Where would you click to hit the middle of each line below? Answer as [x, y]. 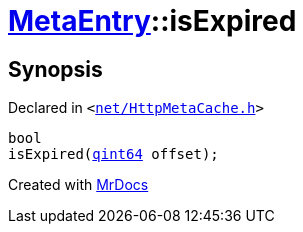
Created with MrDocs [78, 185]
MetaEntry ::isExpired [152, 21]
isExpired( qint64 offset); [113, 154]
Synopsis [55, 69]
